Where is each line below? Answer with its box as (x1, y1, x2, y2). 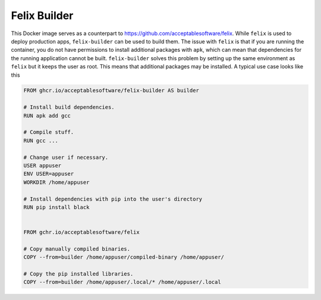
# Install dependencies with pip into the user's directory (23, 195, 203, 202)
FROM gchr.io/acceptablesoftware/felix (23, 229, 140, 236)
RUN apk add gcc (23, 112, 71, 119)
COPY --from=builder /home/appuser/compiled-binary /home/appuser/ (23, 254, 225, 261)
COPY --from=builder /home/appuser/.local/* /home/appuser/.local (23, 279, 221, 286)
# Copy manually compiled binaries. (23, 245, 131, 252)
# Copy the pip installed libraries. (23, 271, 134, 277)
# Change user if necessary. (23, 154, 109, 161)
